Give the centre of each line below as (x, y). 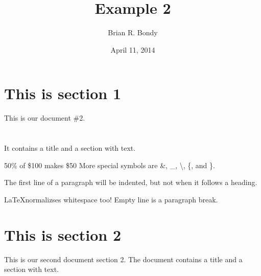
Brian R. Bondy (133, 32)
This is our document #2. (45, 118)
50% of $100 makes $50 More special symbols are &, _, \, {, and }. (110, 165)
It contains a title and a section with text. (70, 148)
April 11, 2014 (133, 49)
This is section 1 (63, 93)
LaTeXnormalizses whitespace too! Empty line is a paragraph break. (111, 199)
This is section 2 (63, 234)
